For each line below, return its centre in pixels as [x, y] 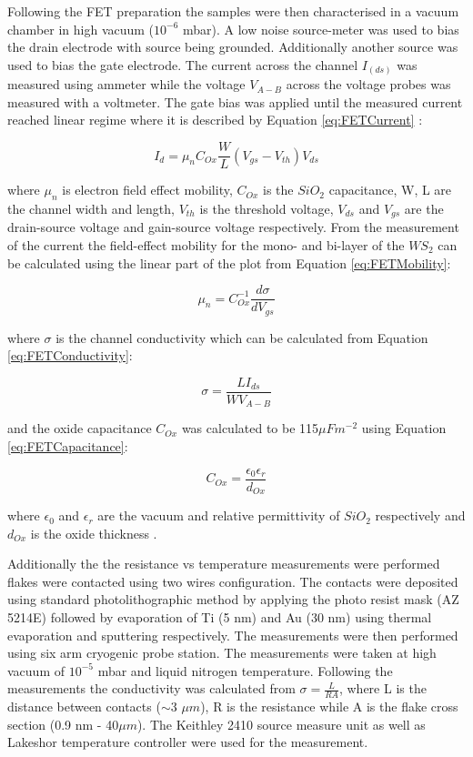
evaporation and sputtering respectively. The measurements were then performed [233, 635]
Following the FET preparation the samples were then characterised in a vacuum [233, 11]
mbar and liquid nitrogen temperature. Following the [245, 670]
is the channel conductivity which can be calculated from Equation [242, 337]
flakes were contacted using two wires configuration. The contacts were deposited [233, 581]
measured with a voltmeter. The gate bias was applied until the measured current [235, 101]
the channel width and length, [91, 208]
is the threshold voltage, [267, 208]
